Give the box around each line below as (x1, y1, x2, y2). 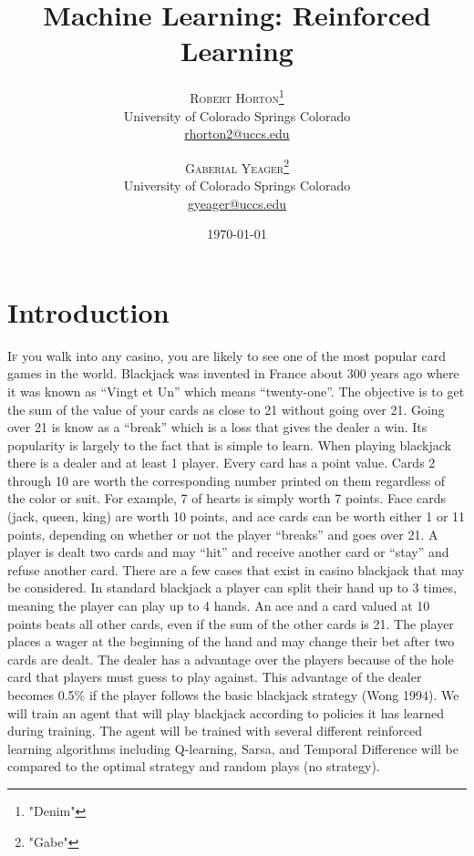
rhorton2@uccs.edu (184, 124, 290, 143)
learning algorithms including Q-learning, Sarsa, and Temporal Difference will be (7, 738, 459, 758)
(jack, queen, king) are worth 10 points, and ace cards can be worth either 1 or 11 (7, 507, 466, 526)
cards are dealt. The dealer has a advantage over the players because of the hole (7, 649, 454, 668)
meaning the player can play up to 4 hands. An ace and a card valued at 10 (7, 596, 430, 615)
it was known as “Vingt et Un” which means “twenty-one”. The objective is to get (7, 381, 465, 400)
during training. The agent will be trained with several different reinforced (7, 721, 422, 740)
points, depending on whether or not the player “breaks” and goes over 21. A (7, 524, 438, 543)
